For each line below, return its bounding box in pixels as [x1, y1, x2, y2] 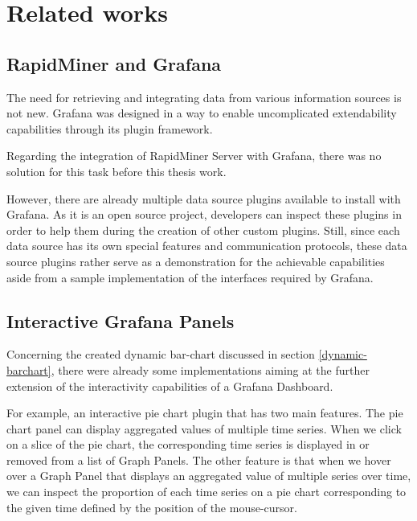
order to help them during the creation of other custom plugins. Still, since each [6, 221, 400, 238]
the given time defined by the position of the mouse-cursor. [6, 498, 297, 515]
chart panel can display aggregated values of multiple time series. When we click [6, 420, 402, 437]
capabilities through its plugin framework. [6, 120, 213, 137]
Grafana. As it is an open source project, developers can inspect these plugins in [6, 206, 402, 223]
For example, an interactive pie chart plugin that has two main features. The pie [6, 404, 403, 421]
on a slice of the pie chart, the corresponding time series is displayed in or [6, 436, 370, 453]
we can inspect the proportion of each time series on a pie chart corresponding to [6, 483, 407, 500]
